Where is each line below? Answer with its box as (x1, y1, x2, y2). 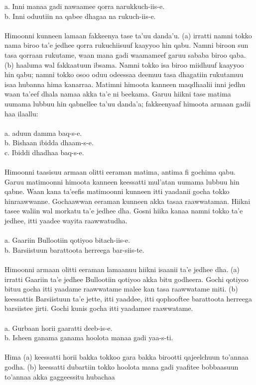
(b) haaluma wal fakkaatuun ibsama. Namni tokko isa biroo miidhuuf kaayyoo (4, 59, 244, 70)
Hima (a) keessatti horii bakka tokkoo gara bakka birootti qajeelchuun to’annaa (4, 352, 249, 362)
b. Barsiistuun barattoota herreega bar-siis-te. (4, 244, 144, 255)
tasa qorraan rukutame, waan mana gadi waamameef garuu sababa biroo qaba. (4, 49, 246, 60)
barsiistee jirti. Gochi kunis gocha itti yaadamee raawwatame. (4, 303, 193, 313)
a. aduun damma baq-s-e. (4, 127, 82, 138)
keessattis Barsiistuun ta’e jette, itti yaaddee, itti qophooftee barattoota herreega (4, 293, 252, 303)
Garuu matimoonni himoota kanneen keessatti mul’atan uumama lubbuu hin (4, 176, 240, 187)
